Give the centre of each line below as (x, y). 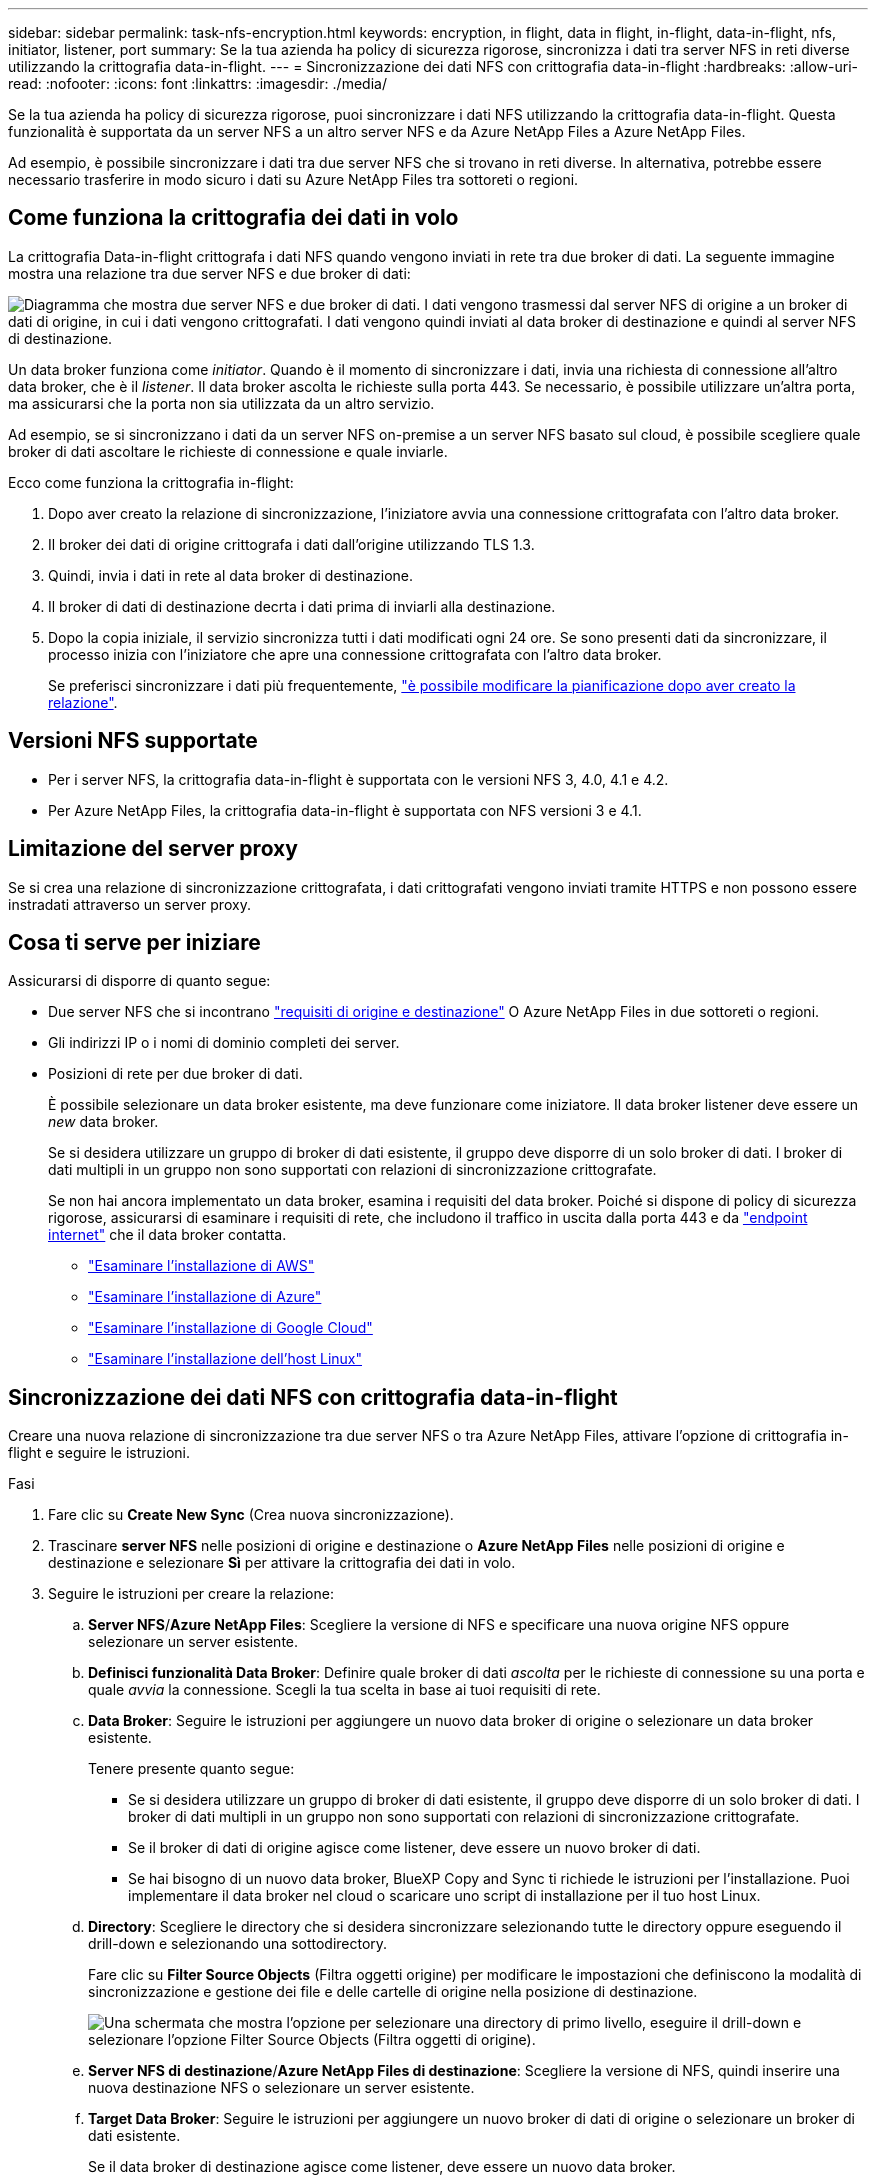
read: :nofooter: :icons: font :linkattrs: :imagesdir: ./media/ (197, 83)
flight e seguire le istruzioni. (99, 1453)
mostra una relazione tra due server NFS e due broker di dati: (209, 273)
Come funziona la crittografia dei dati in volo (233, 218)
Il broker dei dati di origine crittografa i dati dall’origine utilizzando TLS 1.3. (291, 544)
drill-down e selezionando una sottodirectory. (238, 1944)
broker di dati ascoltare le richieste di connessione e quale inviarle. (228, 451)
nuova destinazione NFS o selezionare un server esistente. (281, 2088)
